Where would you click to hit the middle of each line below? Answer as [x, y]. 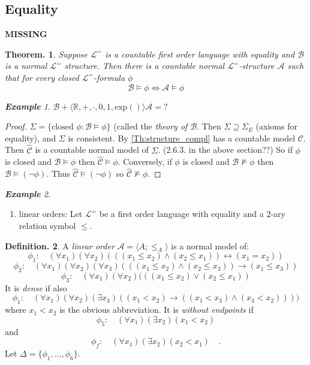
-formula [109, 77]
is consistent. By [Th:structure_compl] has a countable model [182, 138]
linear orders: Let [51, 214]
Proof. [16, 126]
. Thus [58, 174]
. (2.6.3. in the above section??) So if [225, 150]
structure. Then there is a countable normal [145, 66]
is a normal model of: [210, 245]
